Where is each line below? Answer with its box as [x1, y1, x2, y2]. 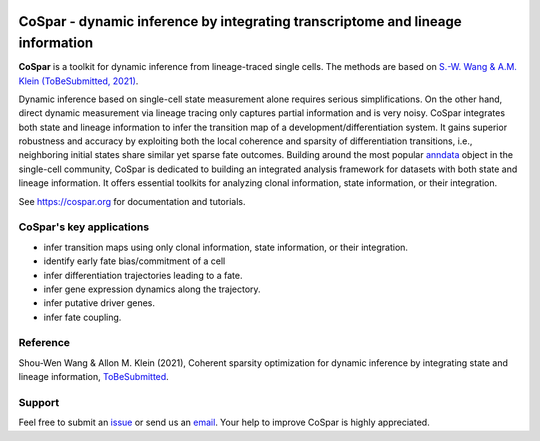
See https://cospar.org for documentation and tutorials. [18, 195, 246, 207]
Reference [18, 336, 70, 350]
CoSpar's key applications [18, 220, 150, 234]
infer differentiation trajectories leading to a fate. [43, 269, 243, 281]
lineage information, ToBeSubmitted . [18, 371, 169, 383]
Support [18, 396, 60, 410]
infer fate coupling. [43, 311, 122, 323]
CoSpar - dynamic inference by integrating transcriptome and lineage [18, 13, 462, 30]
